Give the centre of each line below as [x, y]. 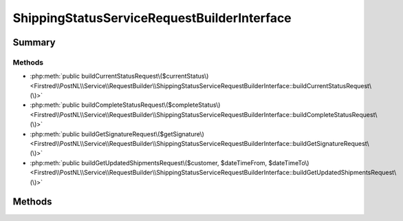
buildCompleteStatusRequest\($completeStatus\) [151, 105]
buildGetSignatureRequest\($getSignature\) [143, 134]
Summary [34, 42]
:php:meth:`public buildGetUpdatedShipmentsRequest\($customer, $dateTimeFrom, [149, 162]
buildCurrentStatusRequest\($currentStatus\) [145, 76]
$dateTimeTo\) [289, 162]
